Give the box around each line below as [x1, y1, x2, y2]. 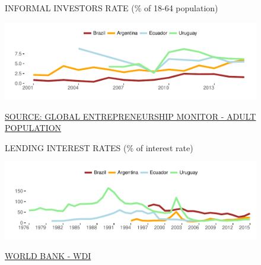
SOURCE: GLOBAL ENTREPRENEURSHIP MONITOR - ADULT [5, 110, 256, 122]
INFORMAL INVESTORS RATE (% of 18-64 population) [5, 2, 218, 14]
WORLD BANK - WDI [5, 250, 91, 262]
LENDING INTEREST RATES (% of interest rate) [5, 141, 193, 154]
